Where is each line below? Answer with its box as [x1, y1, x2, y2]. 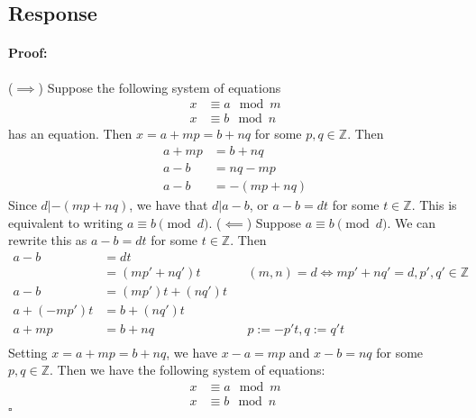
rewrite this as [8, 231, 87, 250]
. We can [387, 213, 436, 232]
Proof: [8, 43, 48, 62]
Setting [8, 342, 48, 361]
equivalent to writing [8, 213, 124, 232]
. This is [411, 195, 457, 214]
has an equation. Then [8, 124, 133, 143]
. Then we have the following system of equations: [49, 360, 325, 379]
